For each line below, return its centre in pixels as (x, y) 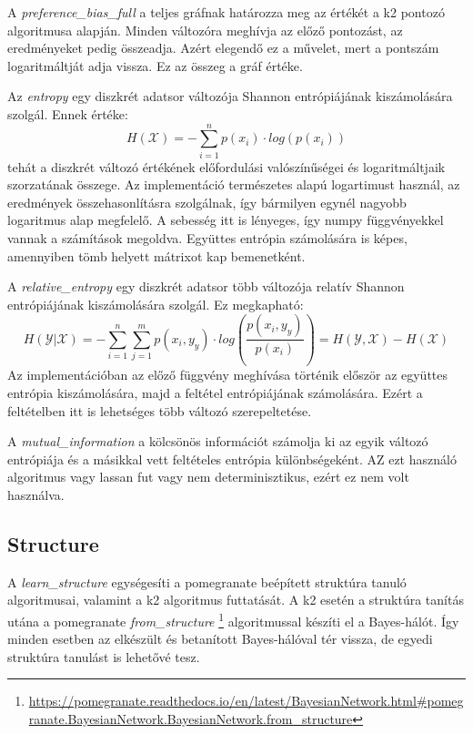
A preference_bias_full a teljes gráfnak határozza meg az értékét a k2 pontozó (226, 12)
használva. (36, 494)
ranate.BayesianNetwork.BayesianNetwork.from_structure (191, 718)
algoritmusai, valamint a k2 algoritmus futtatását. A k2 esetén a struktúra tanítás (236, 600)
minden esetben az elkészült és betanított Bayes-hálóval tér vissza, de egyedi (220, 639)
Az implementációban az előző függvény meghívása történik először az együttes (228, 375)
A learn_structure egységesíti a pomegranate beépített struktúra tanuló (207, 581)
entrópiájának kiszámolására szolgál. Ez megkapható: (156, 304)
